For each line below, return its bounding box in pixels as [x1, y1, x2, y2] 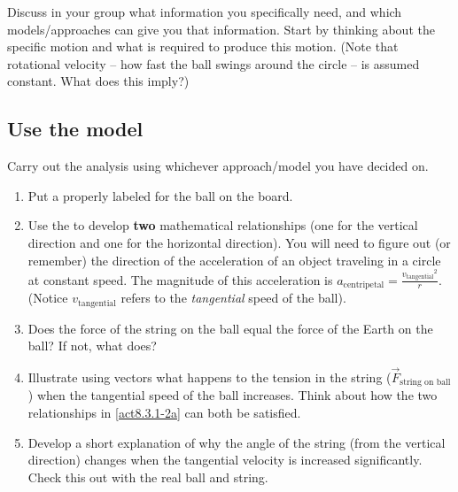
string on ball [400, 378, 451, 388]
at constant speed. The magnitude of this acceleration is [27, 270, 333, 288]
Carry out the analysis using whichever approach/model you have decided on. [7, 157, 429, 175]
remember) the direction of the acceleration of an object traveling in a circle [27, 250, 441, 269]
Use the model [7, 115, 144, 142]
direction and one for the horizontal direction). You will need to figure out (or [27, 233, 451, 251]
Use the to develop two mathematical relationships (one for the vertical [27, 216, 418, 234]
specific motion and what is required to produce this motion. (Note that [7, 37, 399, 56]
